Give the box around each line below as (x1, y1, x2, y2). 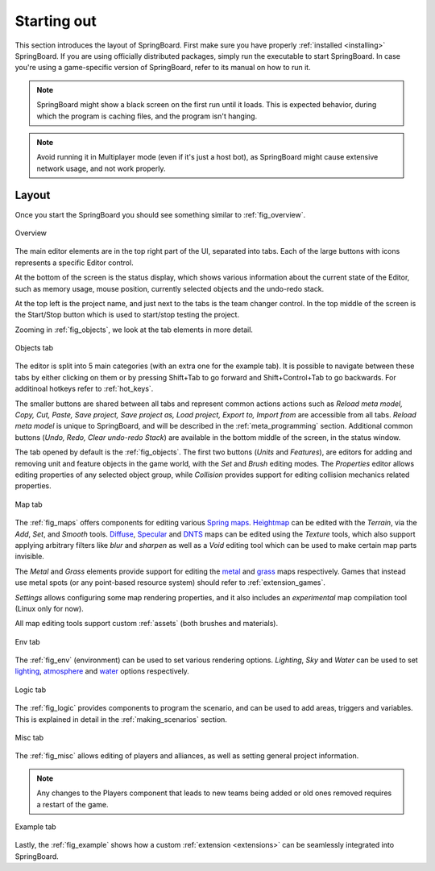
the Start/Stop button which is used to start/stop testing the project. (14, 310, 240, 320)
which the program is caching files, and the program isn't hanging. (36, 111, 258, 121)
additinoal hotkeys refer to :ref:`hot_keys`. (14, 384, 154, 394)
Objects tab (14, 343, 54, 353)
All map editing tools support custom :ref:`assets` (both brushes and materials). (14, 619, 278, 628)
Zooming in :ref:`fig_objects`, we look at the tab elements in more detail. (14, 325, 254, 334)
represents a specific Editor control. (14, 258, 134, 268)
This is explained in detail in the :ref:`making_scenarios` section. (14, 714, 227, 724)
